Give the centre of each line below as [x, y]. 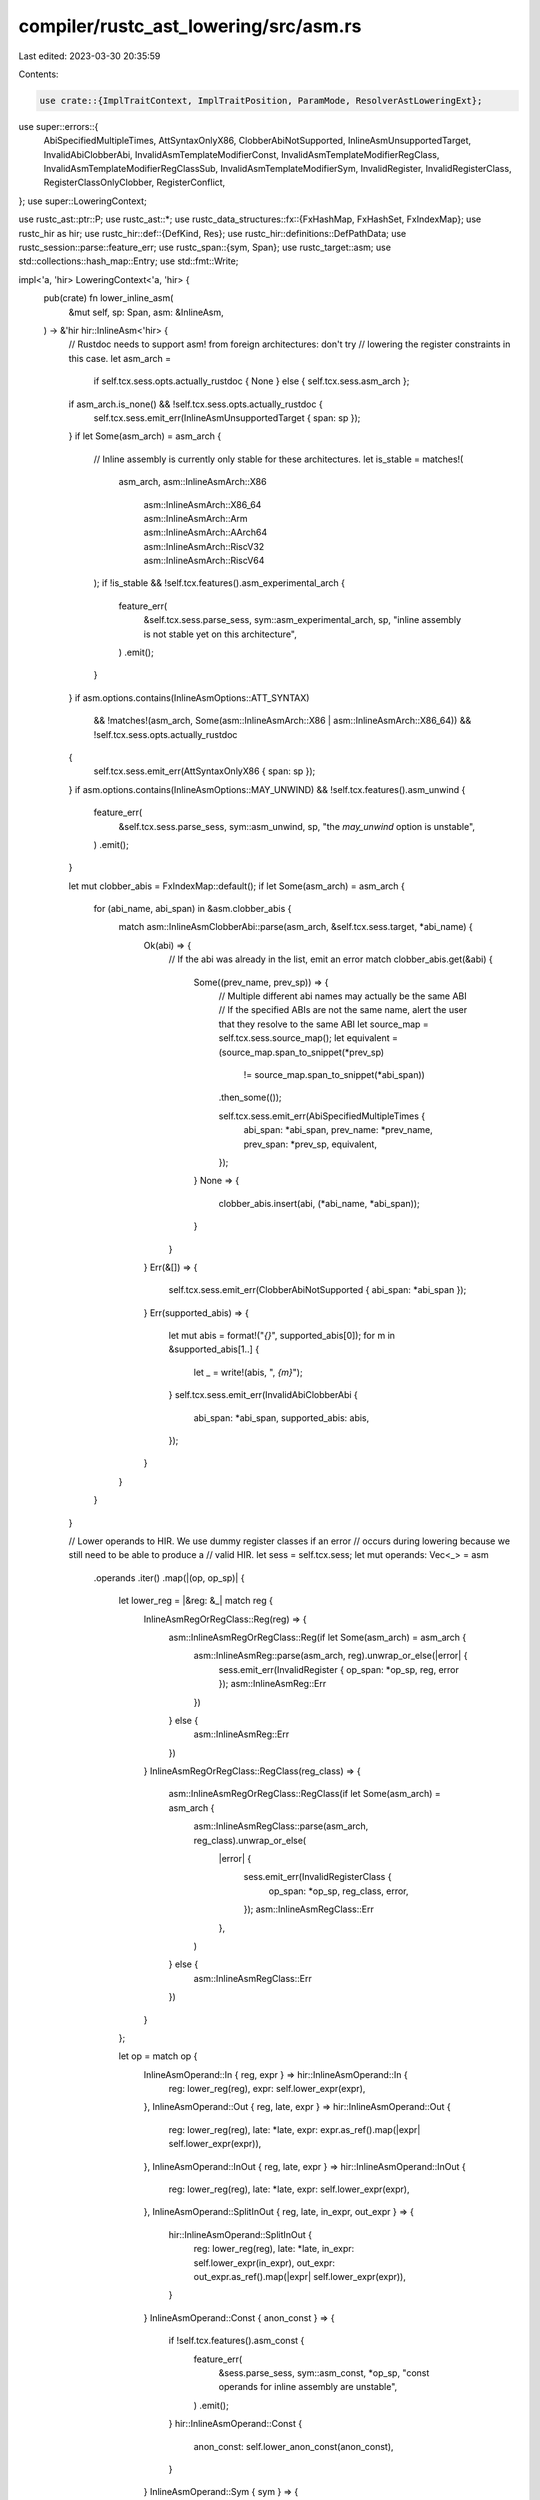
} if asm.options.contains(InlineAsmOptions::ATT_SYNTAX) [189, 697]
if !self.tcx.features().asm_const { [236, 2341]
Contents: [38, 74]
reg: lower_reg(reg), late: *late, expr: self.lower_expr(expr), [289, 2189]
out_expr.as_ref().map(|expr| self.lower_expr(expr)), [300, 2276]
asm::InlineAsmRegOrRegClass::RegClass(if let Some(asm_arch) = [305, 1794]
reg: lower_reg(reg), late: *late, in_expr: [274, 2249]
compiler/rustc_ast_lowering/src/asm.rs [190, 26]
